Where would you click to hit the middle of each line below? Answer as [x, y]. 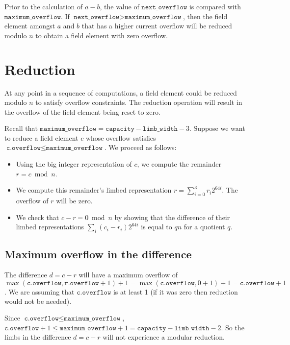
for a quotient [204, 227]
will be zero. [74, 201]
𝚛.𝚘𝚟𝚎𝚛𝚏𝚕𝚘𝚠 [82, 283]
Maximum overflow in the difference [98, 254]
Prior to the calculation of [44, 6]
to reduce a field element [41, 137]
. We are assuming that [40, 291]
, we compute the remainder [179, 164]
